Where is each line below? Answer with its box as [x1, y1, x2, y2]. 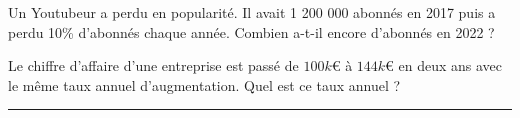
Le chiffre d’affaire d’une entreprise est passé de [8, 55, 299, 76]
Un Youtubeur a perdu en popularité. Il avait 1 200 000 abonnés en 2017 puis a [8, 2, 496, 22]
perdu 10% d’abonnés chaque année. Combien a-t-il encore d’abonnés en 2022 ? [8, 21, 495, 42]
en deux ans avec [398, 55, 503, 76]
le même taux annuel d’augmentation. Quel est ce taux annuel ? [8, 74, 401, 95]
